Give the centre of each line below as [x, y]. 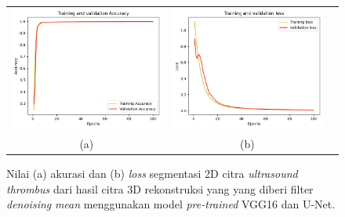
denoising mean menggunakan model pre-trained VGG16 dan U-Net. [171, 204]
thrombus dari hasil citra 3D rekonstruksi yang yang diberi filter [160, 188]
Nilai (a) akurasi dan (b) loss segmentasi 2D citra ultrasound [152, 174]
